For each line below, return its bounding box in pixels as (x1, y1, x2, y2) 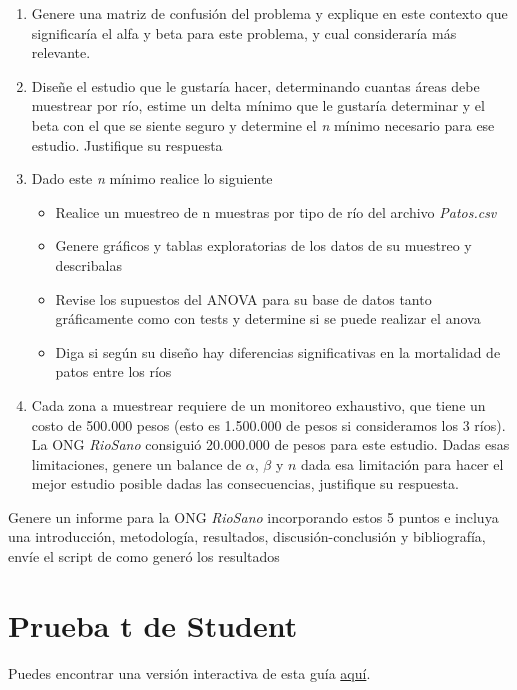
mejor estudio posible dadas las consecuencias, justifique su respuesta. (31, 473, 459, 494)
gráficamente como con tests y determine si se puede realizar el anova (55, 308, 481, 329)
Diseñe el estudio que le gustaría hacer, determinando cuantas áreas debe (31, 75, 480, 96)
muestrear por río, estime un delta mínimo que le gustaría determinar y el (31, 95, 485, 116)
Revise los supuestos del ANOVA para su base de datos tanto (55, 288, 432, 309)
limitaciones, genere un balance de (31, 453, 242, 474)
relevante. (31, 42, 91, 63)
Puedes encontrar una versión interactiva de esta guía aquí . (8, 662, 371, 683)
